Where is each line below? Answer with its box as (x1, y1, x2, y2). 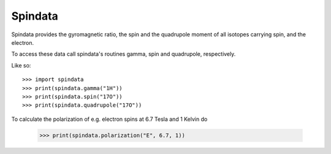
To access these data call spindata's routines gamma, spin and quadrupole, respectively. (11, 50, 236, 58)
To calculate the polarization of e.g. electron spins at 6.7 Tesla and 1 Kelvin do (11, 115, 208, 123)
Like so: (11, 61, 31, 69)
